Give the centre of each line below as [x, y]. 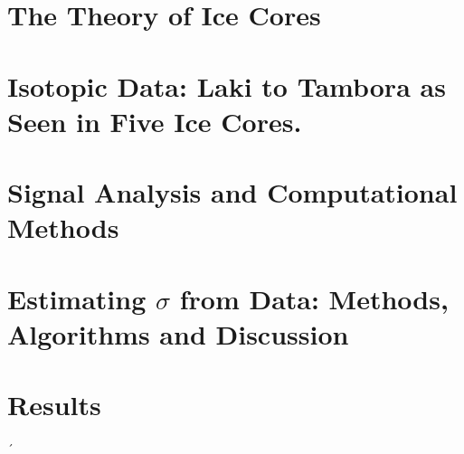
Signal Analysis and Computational [232, 192]
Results [54, 405]
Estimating [77, 298]
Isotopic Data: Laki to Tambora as [227, 85]
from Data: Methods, [314, 298]
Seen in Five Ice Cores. [155, 121]
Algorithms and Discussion [178, 333]
